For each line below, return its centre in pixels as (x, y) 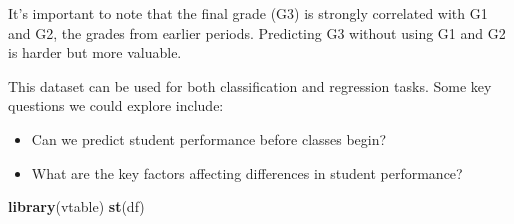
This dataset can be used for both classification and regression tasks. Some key (250, 85)
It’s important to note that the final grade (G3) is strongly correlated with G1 (248, 13)
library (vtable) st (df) (76, 206)
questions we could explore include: (116, 105)
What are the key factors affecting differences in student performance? (247, 172)
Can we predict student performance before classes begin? (209, 138)
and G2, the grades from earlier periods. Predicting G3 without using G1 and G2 (257, 32)
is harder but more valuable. (95, 52)
